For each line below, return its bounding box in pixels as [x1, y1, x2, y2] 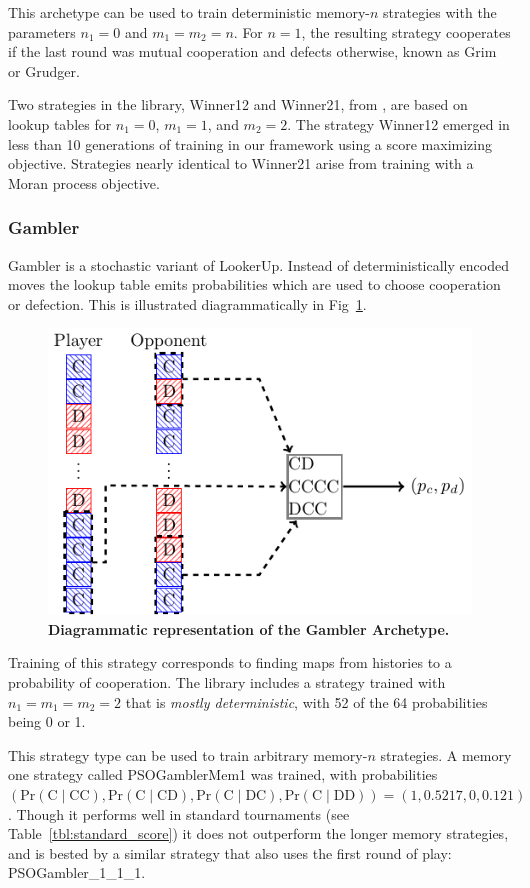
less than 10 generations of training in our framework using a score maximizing [8, 133, 493, 154]
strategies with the [383, 2, 497, 22]
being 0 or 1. [8, 711, 86, 732]
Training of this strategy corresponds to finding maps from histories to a [8, 652, 452, 673]
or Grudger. [8, 60, 80, 81]
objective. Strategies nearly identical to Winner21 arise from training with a [8, 153, 474, 174]
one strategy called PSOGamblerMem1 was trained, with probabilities [8, 764, 438, 785]
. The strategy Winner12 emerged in [287, 113, 510, 134]
